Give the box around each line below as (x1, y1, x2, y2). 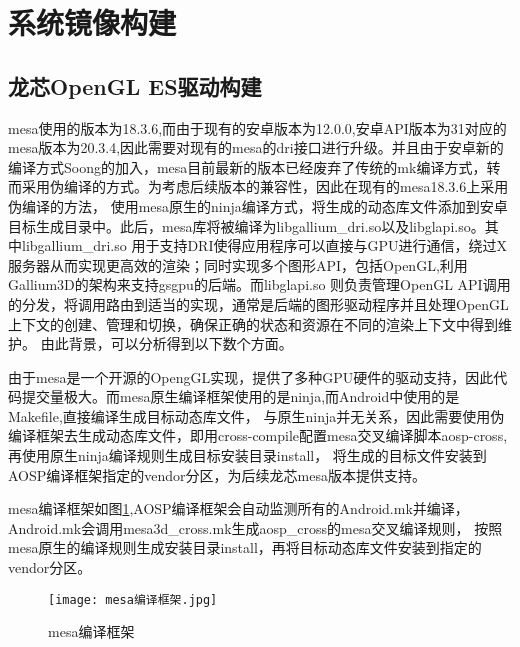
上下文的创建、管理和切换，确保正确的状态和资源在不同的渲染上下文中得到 (8, 313, 498, 334)
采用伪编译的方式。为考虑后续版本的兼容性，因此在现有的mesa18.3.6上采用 (21, 176, 509, 197)
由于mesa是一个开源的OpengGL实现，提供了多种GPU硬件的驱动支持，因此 (8, 366, 494, 387)
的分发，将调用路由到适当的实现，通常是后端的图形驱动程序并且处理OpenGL (8, 293, 509, 314)
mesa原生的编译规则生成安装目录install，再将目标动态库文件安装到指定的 (8, 537, 482, 558)
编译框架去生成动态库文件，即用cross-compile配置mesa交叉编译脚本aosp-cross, (8, 425, 508, 446)
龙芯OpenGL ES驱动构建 (8, 70, 262, 101)
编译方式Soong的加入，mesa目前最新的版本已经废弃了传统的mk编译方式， (8, 156, 487, 177)
